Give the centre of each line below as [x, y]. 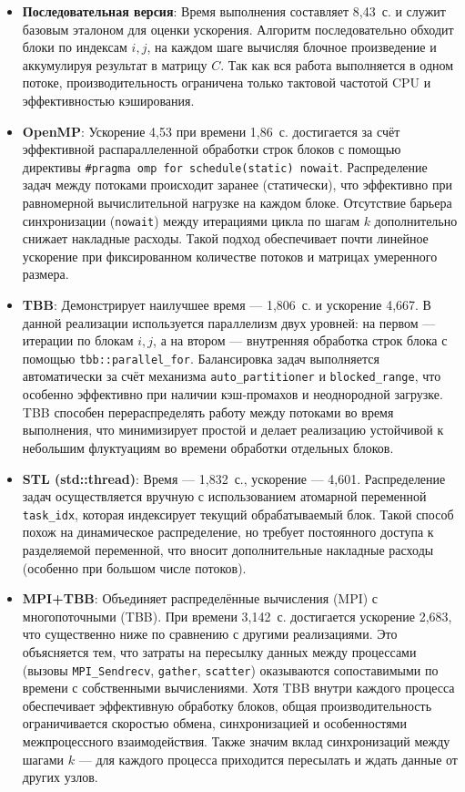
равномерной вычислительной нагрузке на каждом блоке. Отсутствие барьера [237, 202]
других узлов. [60, 777]
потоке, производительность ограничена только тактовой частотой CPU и [227, 82]
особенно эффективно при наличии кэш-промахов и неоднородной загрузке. [232, 394]
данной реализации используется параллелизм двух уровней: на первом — [229, 322]
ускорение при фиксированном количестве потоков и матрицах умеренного [230, 256]
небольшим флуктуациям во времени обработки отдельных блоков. [208, 447]
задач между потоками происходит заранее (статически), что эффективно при [237, 185]
